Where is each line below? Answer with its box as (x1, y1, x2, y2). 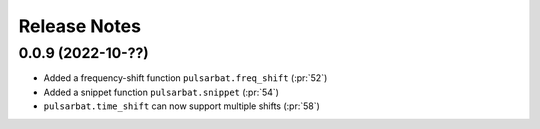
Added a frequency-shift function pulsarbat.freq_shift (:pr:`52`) (43, 72, 328, 84)
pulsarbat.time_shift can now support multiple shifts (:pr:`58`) (43, 100, 320, 112)
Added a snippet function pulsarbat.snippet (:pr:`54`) (43, 86, 280, 98)
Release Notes (18, 15, 142, 37)
